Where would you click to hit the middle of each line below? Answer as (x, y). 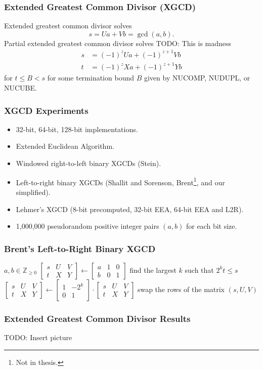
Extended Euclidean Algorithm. (65, 146)
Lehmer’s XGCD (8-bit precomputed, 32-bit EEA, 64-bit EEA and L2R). (130, 209)
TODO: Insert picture (38, 337)
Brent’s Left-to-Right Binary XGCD (80, 248)
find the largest (153, 270)
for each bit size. (211, 226)
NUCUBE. (20, 88)
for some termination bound (91, 78)
